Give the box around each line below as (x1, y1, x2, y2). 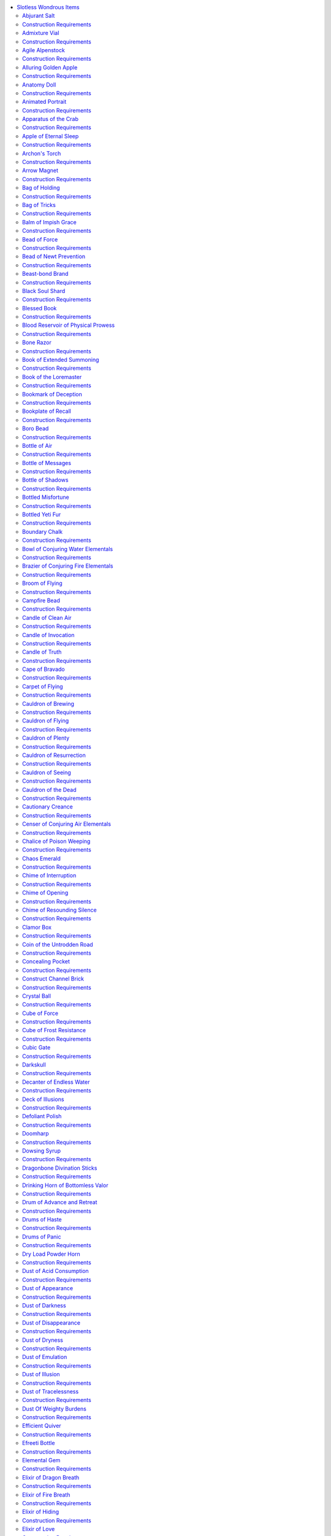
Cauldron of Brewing (22, 700, 75, 707)
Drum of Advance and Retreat (22, 1199, 97, 1206)
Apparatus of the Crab (22, 116, 79, 123)
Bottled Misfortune (22, 493, 70, 501)
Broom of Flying (22, 579, 63, 587)
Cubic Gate (22, 1044, 51, 1051)
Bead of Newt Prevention (22, 253, 86, 261)
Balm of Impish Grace (22, 218, 77, 225)
